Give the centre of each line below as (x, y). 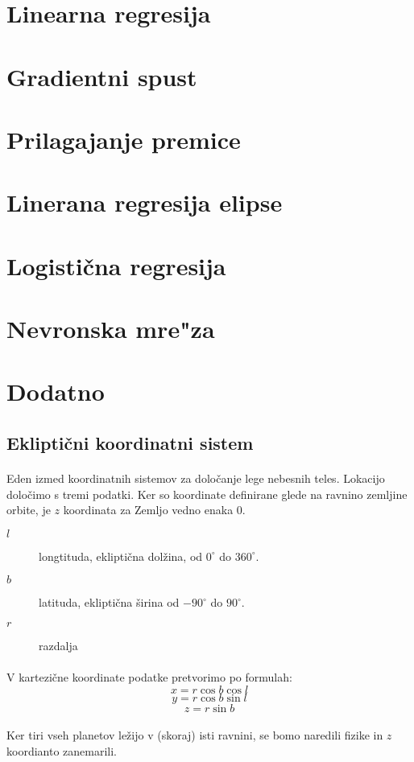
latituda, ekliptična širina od (109, 602)
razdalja (58, 645)
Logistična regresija (116, 265)
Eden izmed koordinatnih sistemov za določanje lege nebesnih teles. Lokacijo (196, 478)
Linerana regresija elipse (145, 202)
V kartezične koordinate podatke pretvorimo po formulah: (149, 677)
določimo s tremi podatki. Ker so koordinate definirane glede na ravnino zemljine (207, 494)
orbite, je (29, 510)
